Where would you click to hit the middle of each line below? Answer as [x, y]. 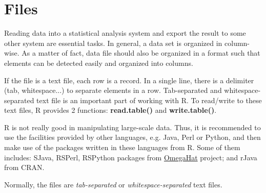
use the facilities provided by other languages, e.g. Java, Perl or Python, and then [132, 137]
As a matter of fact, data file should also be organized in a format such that [141, 53]
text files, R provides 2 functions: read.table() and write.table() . [110, 110]
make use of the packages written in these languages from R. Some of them [122, 147]
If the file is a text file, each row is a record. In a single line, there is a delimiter [129, 80]
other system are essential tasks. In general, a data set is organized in [113, 43]
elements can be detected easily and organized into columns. [99, 63]
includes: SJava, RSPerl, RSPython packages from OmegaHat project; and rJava [131, 157]
